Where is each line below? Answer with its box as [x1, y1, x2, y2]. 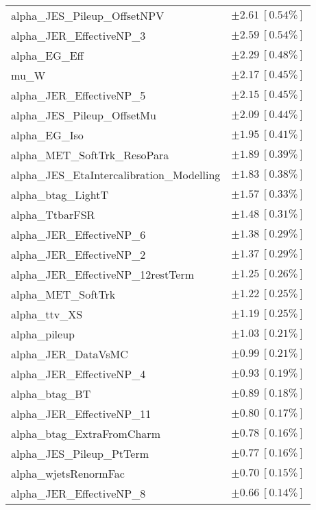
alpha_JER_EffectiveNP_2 [11, 246, 146, 262]
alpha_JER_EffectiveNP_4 [11, 366, 146, 382]
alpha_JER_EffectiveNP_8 [11, 485, 146, 501]
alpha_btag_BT [11, 386, 91, 402]
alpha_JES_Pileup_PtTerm [11, 445, 149, 461]
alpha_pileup [11, 326, 75, 342]
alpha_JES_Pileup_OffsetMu [11, 107, 156, 123]
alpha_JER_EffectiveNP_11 [11, 406, 151, 421]
